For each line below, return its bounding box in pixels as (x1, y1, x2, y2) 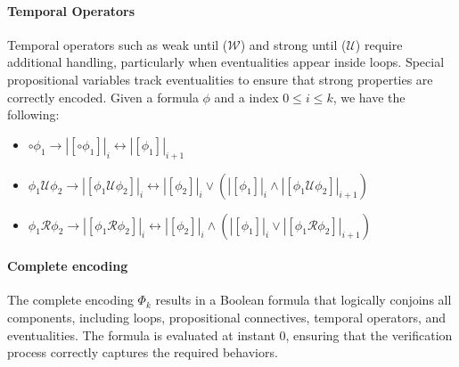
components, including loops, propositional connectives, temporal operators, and (7, 307, 447, 326)
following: (7, 105, 60, 124)
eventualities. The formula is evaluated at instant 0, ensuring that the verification (7, 325, 453, 344)
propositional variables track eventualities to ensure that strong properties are (7, 69, 433, 88)
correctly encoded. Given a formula (7, 87, 199, 106)
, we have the (332, 87, 406, 106)
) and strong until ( (240, 35, 347, 53)
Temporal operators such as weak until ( (7, 35, 228, 53)
